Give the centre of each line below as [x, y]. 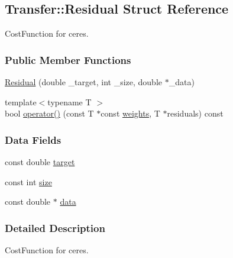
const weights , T [130, 113]
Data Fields [33, 139]
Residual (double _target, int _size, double [84, 82]
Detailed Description [55, 228]
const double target [40, 162]
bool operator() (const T [49, 113]
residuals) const [195, 113]
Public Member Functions [68, 59]
